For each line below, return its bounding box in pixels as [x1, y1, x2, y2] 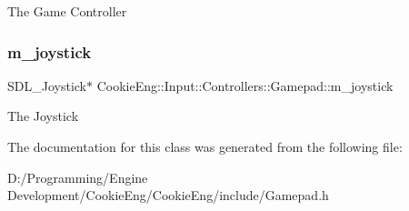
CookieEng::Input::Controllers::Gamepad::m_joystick [96, 75, 394, 95]
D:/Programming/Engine [7, 167, 148, 186]
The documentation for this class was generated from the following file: [7, 137, 403, 156]
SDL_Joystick [7, 75, 86, 95]
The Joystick [7, 106, 79, 126]
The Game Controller [7, 2, 127, 20]
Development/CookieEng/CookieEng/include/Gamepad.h [7, 186, 329, 205]
